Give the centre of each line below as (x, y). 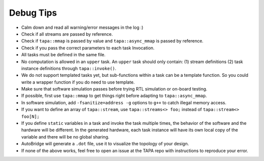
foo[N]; (31, 116)
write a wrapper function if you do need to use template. (78, 82)
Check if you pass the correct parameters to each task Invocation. (88, 48)
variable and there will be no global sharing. (65, 137)
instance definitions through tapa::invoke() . (69, 68)
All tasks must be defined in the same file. (63, 55)
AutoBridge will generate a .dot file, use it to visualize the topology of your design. (105, 144)
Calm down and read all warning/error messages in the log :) (82, 27)
